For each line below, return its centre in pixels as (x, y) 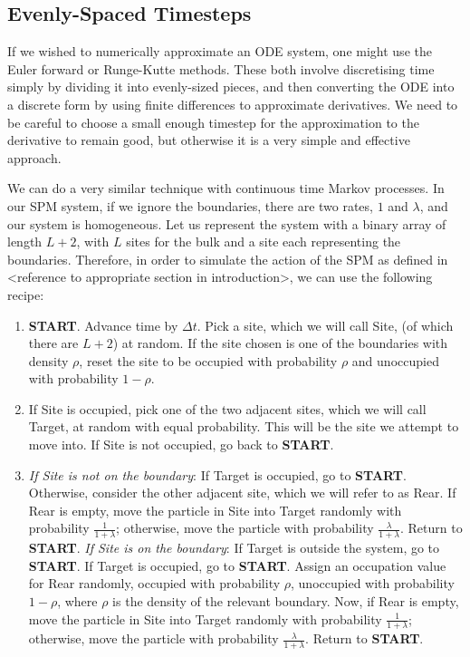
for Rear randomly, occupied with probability (154, 583)
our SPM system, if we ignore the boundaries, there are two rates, (190, 205)
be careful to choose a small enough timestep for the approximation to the (213, 122)
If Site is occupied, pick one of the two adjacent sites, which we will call (227, 408)
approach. (34, 157)
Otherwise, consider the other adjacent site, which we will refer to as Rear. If (242, 493)
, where (77, 601)
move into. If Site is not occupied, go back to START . (181, 444)
